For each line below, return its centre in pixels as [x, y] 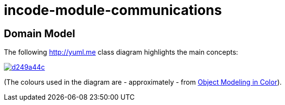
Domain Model [40, 33]
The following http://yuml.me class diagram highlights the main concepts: [121, 52]
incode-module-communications [113, 10]
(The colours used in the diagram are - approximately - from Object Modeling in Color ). [143, 82]
